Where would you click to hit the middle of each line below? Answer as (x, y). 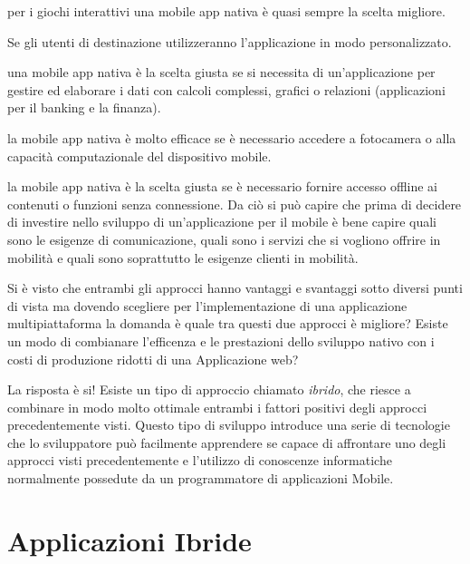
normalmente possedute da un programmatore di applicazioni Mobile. (201, 478)
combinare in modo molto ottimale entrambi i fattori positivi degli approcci (217, 407)
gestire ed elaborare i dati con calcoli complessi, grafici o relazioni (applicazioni (226, 89)
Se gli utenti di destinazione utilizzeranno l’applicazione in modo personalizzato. (230, 41)
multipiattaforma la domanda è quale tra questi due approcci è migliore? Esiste (228, 323)
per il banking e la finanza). (84, 107)
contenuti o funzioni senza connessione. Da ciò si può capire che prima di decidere (235, 204)
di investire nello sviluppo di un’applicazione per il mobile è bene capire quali (222, 222)
